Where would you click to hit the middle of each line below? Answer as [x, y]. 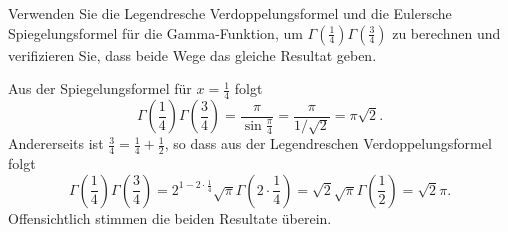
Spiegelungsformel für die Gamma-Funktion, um [155, 32]
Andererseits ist [56, 143]
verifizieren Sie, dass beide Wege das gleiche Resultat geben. [192, 54]
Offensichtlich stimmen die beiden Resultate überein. [170, 217]
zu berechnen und [446, 32]
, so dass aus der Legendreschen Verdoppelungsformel [328, 143]
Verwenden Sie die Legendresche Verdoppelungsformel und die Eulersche [230, 13]
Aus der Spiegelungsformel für [100, 88]
